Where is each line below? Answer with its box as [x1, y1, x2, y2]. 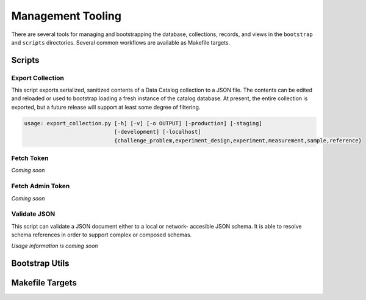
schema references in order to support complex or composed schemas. [11, 231, 192, 238]
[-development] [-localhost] [113, 128, 201, 136]
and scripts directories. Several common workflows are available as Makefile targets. [11, 38, 231, 46]
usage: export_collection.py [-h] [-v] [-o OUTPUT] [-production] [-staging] [24, 120, 262, 126]
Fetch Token [11, 154, 49, 162]
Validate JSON [11, 210, 56, 218]
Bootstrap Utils [11, 258, 70, 269]
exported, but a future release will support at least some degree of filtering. [11, 103, 201, 111]
